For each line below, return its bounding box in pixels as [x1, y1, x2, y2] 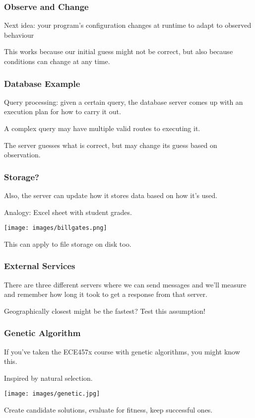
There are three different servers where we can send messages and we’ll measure [4, 279, 247, 289]
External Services [4, 260, 75, 272]
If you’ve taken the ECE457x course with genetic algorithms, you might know [4, 346, 240, 356]
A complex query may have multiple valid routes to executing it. [4, 123, 200, 133]
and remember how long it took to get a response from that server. [4, 289, 207, 299]
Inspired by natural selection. [4, 372, 93, 383]
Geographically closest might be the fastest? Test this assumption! [4, 305, 205, 316]
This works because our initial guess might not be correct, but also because [4, 46, 233, 57]
